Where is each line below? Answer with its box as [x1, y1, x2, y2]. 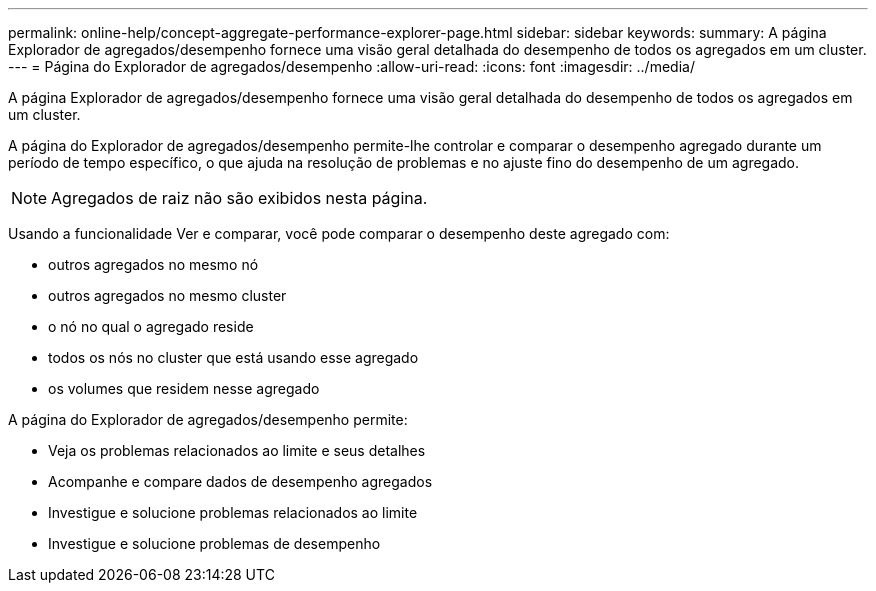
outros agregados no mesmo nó [48, 256, 259, 273]
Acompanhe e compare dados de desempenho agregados [48, 473, 433, 490]
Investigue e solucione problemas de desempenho [48, 535, 381, 552]
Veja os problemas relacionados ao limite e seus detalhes [48, 442, 426, 459]
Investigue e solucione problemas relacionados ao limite [48, 504, 418, 521]
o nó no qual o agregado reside [48, 318, 254, 335]
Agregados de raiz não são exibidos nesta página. [51, 188, 428, 208]
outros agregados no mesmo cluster [48, 287, 287, 304]
